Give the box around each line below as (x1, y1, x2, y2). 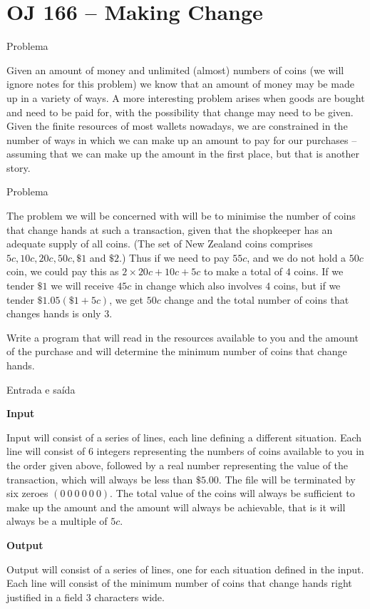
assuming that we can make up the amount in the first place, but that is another (6, 146, 360, 161)
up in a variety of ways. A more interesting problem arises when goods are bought (6, 90, 365, 105)
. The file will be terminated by (218, 471, 356, 486)
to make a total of (203, 264, 283, 279)
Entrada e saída (6, 382, 76, 396)
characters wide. (94, 589, 165, 604)
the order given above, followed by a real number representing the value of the (6, 457, 349, 472)
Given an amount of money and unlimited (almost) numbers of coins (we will (6, 62, 344, 77)
